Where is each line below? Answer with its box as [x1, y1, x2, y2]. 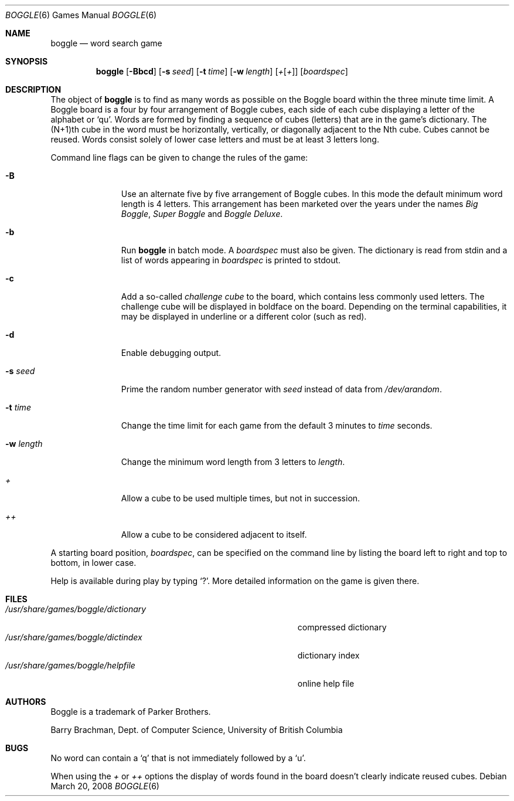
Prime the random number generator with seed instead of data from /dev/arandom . [121, 384, 442, 394]
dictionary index [297, 650, 360, 660]
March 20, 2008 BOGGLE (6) [50, 781, 159, 791]
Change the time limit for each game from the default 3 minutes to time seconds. [121, 420, 433, 430]
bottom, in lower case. [50, 558, 137, 568]
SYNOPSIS [5, 56, 48, 66]
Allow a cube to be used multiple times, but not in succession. [121, 493, 360, 503]
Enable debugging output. [121, 348, 222, 358]
